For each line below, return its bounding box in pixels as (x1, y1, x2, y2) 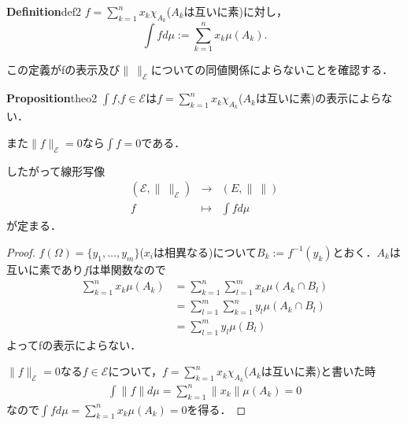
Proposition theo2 (6, 90, 98, 106)
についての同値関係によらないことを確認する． (150, 61, 394, 78)
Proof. (6, 243, 35, 260)
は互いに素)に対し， (183, 3, 288, 19)
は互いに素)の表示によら (255, 90, 382, 106)
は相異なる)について (154, 243, 257, 260)
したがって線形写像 (6, 162, 105, 179)
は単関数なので (88, 261, 166, 277)
